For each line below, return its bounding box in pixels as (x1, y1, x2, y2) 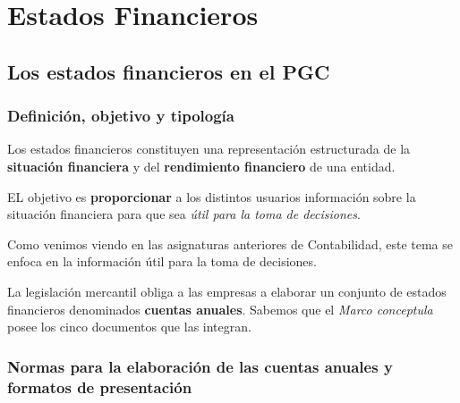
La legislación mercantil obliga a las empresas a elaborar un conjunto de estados (7, 281, 447, 300)
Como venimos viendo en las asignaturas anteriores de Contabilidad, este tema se (7, 234, 453, 253)
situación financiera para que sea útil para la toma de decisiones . (7, 205, 361, 223)
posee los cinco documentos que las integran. (7, 317, 251, 336)
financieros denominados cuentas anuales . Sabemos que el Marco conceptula (7, 299, 433, 318)
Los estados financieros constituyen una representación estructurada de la (7, 139, 411, 158)
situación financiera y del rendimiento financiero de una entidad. (7, 156, 396, 175)
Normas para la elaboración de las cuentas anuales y (7, 355, 393, 377)
